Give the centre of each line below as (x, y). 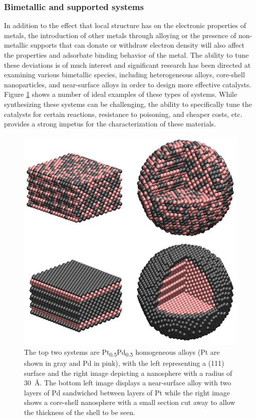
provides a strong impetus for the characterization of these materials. (110, 124)
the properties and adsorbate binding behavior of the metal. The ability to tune (126, 55)
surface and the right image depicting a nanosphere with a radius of (128, 373)
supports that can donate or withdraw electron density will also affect (137, 45)
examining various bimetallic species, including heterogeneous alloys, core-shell (124, 75)
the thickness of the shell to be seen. (80, 412)
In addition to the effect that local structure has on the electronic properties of (125, 25)
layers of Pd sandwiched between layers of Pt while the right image (127, 392)
